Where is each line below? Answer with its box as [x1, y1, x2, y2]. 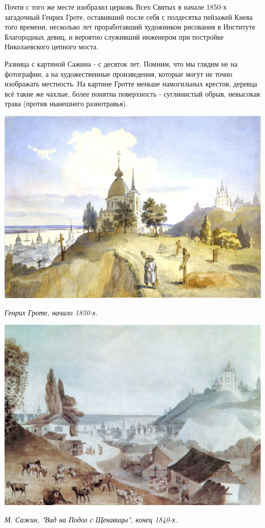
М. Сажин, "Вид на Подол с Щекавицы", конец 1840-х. [5, 514, 178, 524]
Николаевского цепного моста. [5, 41, 99, 52]
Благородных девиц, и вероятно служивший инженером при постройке [5, 31, 224, 42]
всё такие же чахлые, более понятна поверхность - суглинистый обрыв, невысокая [5, 88, 260, 99]
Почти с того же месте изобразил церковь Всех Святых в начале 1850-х [5, 2, 227, 12]
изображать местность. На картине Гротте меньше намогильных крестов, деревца [5, 78, 257, 89]
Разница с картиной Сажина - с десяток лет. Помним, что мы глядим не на [5, 58, 238, 69]
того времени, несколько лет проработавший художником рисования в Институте [5, 21, 255, 32]
